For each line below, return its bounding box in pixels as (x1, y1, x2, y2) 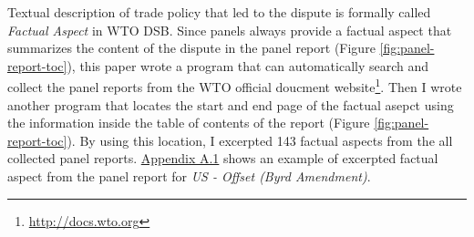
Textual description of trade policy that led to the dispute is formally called (7, 3, 431, 21)
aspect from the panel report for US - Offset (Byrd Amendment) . (7, 167, 371, 185)
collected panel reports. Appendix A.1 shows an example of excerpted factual (7, 149, 438, 168)
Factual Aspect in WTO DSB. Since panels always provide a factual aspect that (7, 20, 452, 39)
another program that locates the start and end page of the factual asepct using (7, 95, 454, 114)
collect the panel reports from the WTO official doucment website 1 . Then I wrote (7, 75, 462, 97)
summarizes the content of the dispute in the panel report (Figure (7, 38, 376, 57)
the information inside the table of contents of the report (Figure (7, 113, 370, 132)
